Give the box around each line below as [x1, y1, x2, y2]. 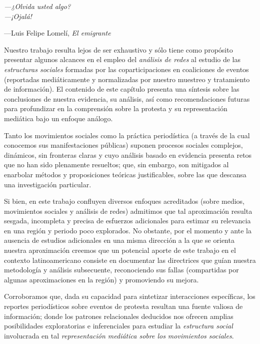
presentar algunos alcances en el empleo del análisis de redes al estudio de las [4, 54, 241, 65]
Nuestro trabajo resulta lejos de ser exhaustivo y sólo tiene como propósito [4, 44, 233, 55]
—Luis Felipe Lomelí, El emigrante [4, 28, 111, 38]
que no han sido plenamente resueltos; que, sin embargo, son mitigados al [4, 159, 229, 170]
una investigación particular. [4, 179, 91, 189]
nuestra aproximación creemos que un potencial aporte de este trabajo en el [4, 245, 236, 255]
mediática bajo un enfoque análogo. [4, 113, 113, 123]
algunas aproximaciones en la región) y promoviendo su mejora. [4, 274, 199, 284]
